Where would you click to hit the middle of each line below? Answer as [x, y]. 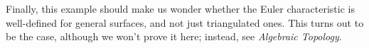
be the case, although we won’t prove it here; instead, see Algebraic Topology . [174, 36]
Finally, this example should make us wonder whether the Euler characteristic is [180, 8]
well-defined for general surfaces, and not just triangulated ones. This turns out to [185, 22]
